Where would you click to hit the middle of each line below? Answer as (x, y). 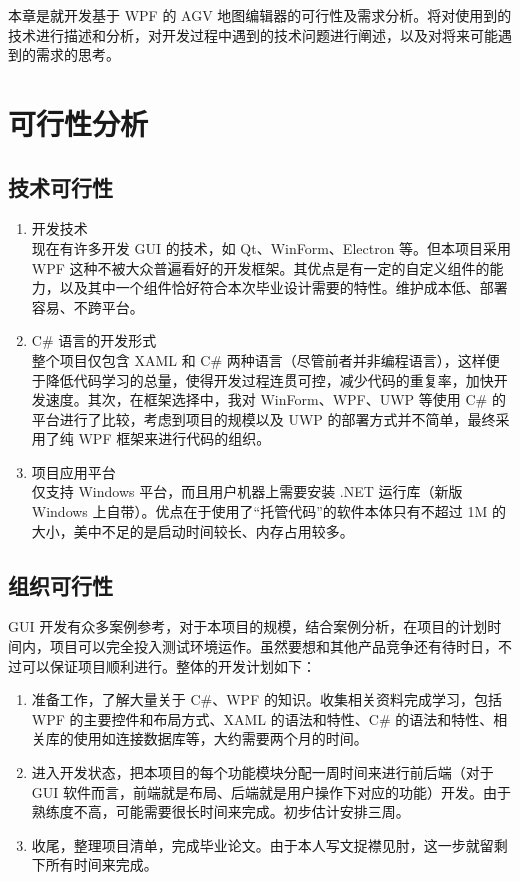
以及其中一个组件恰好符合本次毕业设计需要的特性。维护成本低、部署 (283, 287)
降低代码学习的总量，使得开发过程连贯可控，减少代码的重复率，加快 (269, 379)
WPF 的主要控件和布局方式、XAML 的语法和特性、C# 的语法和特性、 (262, 718)
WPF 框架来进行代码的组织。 (174, 438)
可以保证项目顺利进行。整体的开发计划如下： (168, 665)
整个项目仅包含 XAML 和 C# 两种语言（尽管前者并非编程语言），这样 (258, 359)
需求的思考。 (77, 54)
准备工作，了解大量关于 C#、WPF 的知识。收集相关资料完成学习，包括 (266, 699)
